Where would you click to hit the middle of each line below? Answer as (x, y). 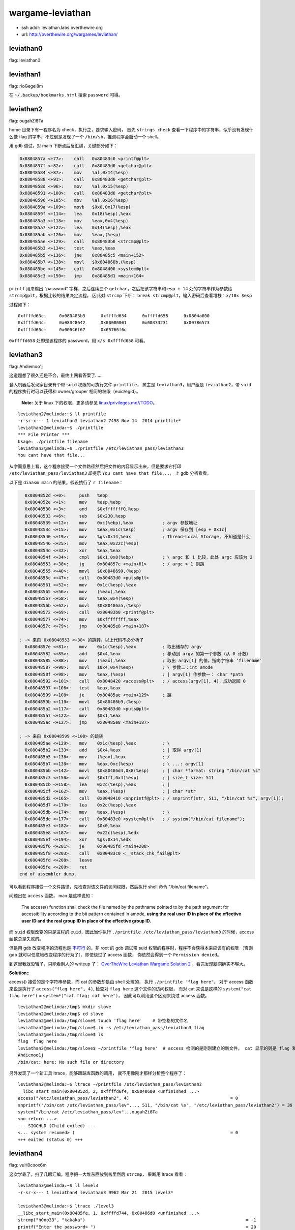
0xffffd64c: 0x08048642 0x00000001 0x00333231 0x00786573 (114, 323)
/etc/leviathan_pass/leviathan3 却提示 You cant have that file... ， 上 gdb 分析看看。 (110, 473)
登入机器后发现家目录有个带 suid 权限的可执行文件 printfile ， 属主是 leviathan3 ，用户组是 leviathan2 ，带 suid (130, 384)
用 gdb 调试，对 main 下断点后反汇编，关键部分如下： (63, 146)
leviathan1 (25, 74)
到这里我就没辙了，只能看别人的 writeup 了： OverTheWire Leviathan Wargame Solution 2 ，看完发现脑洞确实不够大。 (129, 964)
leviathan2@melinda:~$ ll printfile (62, 414)
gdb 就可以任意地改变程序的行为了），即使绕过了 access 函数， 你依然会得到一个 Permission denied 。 (115, 955)
